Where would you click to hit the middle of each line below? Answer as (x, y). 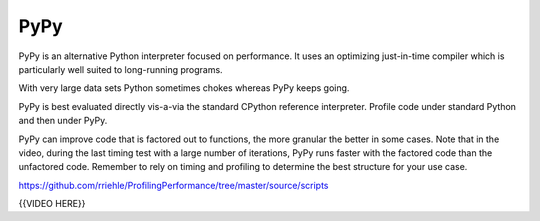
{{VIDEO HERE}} (52, 204)
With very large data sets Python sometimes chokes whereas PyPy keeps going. (184, 88)
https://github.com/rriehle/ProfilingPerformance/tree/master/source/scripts (173, 185)
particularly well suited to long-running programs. (121, 69)
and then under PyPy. (63, 121)
